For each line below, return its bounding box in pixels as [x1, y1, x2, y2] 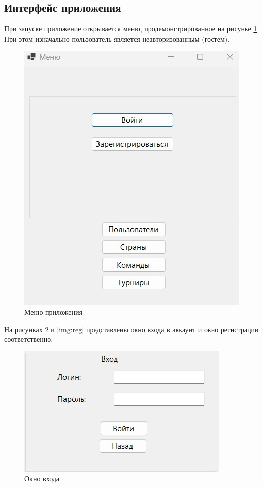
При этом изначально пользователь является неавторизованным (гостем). [4, 33, 230, 44]
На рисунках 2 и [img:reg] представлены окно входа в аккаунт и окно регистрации [4, 323, 259, 334]
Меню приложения [24, 306, 82, 317]
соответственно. [4, 334, 53, 344]
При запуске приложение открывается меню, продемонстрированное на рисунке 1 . [4, 23, 259, 34]
